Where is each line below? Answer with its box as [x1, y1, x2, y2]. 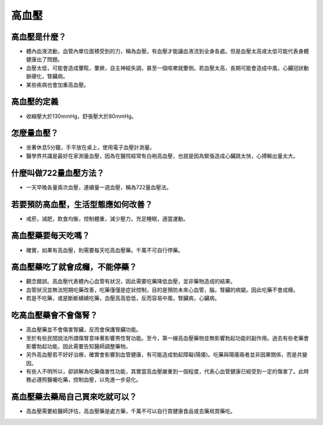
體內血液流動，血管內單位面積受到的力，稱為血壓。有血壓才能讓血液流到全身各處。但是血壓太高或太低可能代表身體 [26, 48, 309, 55]
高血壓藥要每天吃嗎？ [11, 230, 90, 241]
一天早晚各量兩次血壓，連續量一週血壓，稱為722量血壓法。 [26, 183, 172, 191]
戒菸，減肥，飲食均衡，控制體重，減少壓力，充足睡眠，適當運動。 [26, 215, 188, 222]
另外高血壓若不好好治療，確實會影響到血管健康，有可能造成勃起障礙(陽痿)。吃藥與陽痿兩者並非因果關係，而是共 [26, 351, 303, 359]
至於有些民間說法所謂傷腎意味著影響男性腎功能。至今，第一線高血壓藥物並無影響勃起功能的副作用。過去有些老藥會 [26, 334, 309, 341]
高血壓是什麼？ [11, 32, 66, 42]
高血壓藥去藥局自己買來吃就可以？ [11, 392, 137, 402]
